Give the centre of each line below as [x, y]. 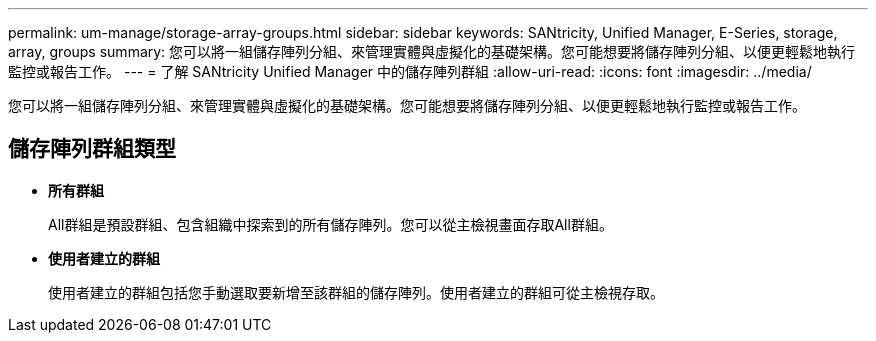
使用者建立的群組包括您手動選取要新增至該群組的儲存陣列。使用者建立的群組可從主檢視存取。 [356, 292]
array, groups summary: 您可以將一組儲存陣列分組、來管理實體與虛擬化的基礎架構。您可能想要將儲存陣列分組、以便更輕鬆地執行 [432, 51]
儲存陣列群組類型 [92, 149]
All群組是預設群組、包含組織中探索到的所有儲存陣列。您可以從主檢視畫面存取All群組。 [330, 224]
